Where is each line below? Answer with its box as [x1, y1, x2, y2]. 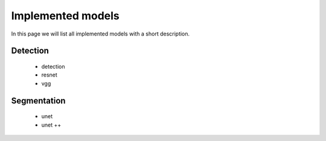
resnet [41, 71, 57, 78]
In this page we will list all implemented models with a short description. [11, 30, 190, 37]
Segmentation [11, 95, 66, 105]
